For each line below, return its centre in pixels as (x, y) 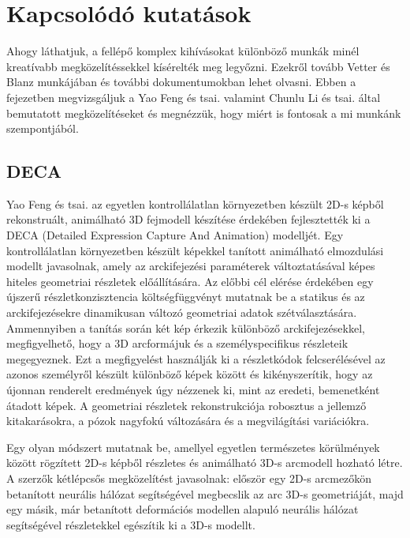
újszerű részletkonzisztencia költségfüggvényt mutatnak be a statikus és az (186, 297)
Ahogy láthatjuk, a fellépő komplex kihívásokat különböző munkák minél (183, 51)
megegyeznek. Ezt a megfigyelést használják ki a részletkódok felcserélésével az (196, 358)
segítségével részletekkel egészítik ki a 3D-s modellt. (131, 524)
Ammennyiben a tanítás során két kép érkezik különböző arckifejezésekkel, (186, 327)
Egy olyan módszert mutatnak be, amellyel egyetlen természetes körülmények (193, 447)
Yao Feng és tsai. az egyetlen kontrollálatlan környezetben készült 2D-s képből (195, 203)
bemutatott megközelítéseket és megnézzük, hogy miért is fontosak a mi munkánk (204, 113)
